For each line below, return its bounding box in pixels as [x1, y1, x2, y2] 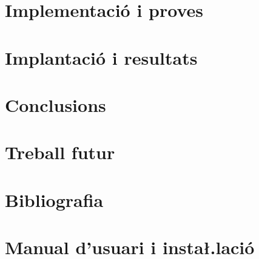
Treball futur [5, 140, 115, 165]
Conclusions [5, 92, 106, 117]
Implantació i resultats [5, 45, 198, 70]
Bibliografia [5, 187, 104, 212]
